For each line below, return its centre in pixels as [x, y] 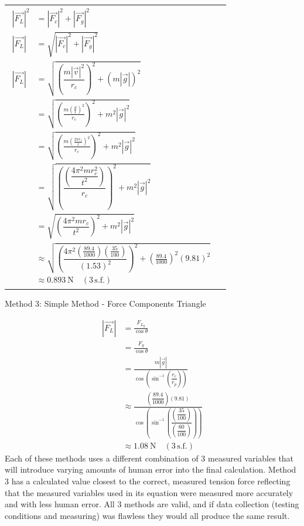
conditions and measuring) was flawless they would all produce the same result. [147, 515]
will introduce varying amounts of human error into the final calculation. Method [151, 469]
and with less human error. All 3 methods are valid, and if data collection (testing [152, 504]
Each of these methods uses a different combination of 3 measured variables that [149, 458]
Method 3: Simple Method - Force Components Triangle [105, 303]
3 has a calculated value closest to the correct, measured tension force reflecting [148, 481]
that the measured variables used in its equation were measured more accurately [149, 492]
